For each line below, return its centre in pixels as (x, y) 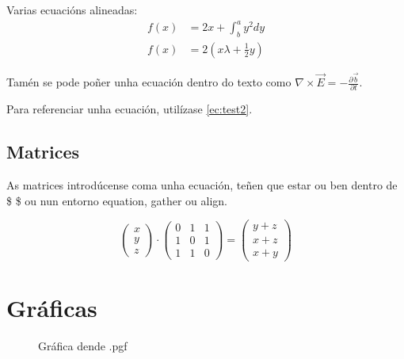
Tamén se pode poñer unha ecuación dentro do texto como (149, 82)
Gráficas (52, 307)
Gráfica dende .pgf (83, 345)
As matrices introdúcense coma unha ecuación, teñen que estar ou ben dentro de (202, 185)
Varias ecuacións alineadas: (72, 10)
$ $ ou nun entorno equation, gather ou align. (117, 200)
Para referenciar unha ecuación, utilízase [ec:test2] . (130, 109)
